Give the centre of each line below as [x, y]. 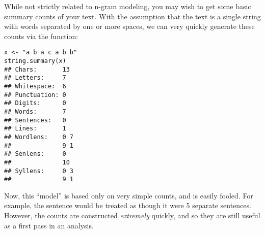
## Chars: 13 [37, 69]
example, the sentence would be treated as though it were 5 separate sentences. [128, 205]
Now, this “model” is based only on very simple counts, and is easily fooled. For [129, 195]
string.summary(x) [35, 61]
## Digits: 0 [35, 103]
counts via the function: [41, 36]
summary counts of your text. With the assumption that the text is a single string [132, 16]
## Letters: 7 [35, 78]
